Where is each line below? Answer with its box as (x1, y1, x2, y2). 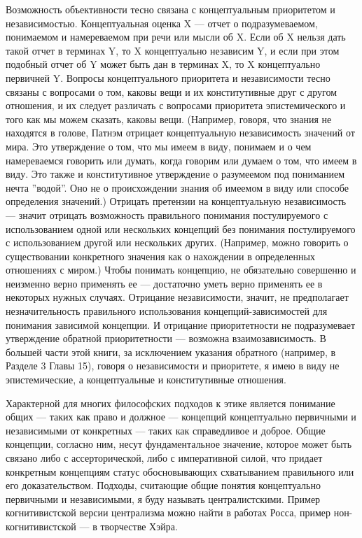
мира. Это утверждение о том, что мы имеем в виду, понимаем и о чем (6, 139, 312, 153)
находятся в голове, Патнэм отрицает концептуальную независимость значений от (6, 125, 355, 140)
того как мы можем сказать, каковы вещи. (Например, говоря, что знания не (6, 111, 332, 126)
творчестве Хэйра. (100, 518, 178, 533)
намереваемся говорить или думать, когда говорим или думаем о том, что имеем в (6, 153, 357, 167)
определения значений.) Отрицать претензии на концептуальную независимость (6, 194, 347, 208)
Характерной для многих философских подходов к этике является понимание (6, 395, 335, 410)
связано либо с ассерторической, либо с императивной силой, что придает (6, 451, 323, 465)
